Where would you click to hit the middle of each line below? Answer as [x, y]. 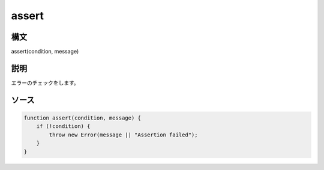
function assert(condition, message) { [82, 118]
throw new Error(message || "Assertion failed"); [123, 135]
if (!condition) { [63, 126]
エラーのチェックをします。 [45, 83]
